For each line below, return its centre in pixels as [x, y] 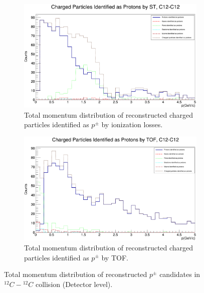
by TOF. [115, 257]
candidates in [180, 274]
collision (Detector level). [74, 284]
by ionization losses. [132, 124]
